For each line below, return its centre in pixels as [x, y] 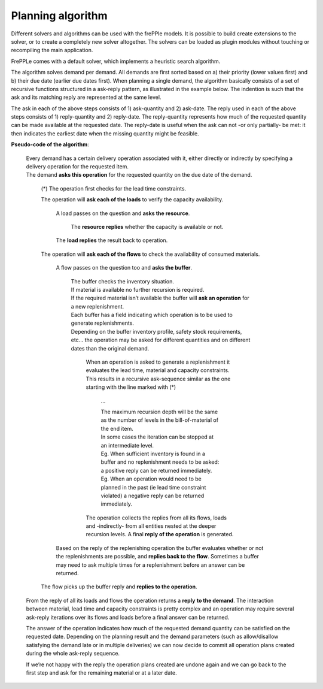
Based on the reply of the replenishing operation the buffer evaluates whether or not [160, 548]
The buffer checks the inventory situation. [123, 281]
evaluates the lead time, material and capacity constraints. [158, 370]
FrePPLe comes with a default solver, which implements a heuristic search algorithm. [116, 61]
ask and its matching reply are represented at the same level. [86, 97]
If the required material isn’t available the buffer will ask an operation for [160, 298]
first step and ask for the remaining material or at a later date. [101, 673]
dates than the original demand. [110, 348]
